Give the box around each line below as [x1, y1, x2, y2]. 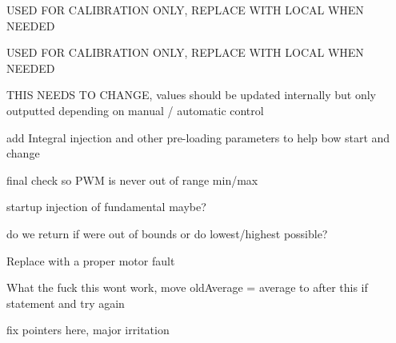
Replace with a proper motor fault [6, 252, 175, 269]
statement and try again [6, 294, 125, 311]
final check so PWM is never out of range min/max [6, 171, 258, 188]
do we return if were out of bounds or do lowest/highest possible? [6, 225, 328, 241]
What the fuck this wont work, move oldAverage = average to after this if [6, 279, 368, 296]
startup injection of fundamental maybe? [6, 198, 206, 215]
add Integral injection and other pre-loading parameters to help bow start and [6, 129, 390, 146]
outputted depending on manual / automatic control [6, 102, 264, 118]
